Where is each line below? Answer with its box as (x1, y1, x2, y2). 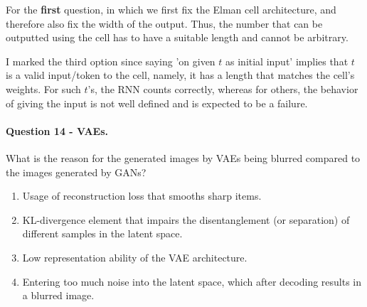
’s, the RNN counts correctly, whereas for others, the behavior (87, 81, 358, 96)
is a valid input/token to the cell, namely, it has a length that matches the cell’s (6, 68, 355, 82)
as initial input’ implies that (225, 53, 349, 68)
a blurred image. (22, 288, 95, 303)
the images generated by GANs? (6, 164, 147, 179)
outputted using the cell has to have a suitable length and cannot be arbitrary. (6, 30, 349, 45)
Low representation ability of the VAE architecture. (22, 249, 248, 264)
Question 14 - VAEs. (6, 123, 108, 138)
